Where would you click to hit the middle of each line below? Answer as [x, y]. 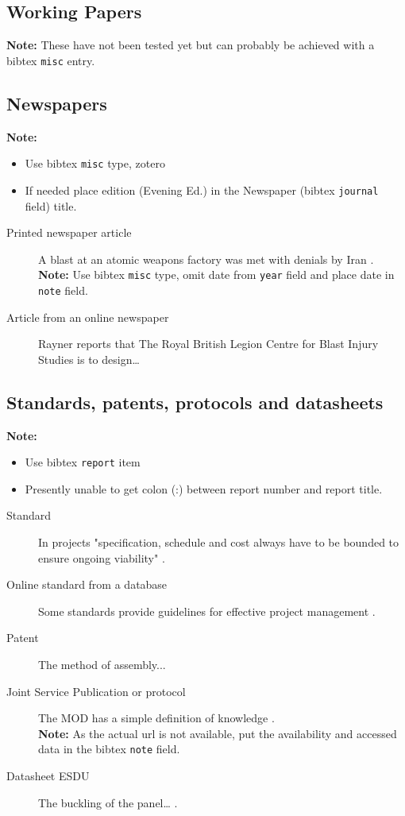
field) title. [51, 205]
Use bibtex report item [83, 462]
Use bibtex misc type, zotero [95, 163]
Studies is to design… [89, 359]
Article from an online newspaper [88, 317]
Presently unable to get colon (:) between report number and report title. [204, 488]
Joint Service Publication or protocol [96, 691]
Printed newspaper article [69, 232]
